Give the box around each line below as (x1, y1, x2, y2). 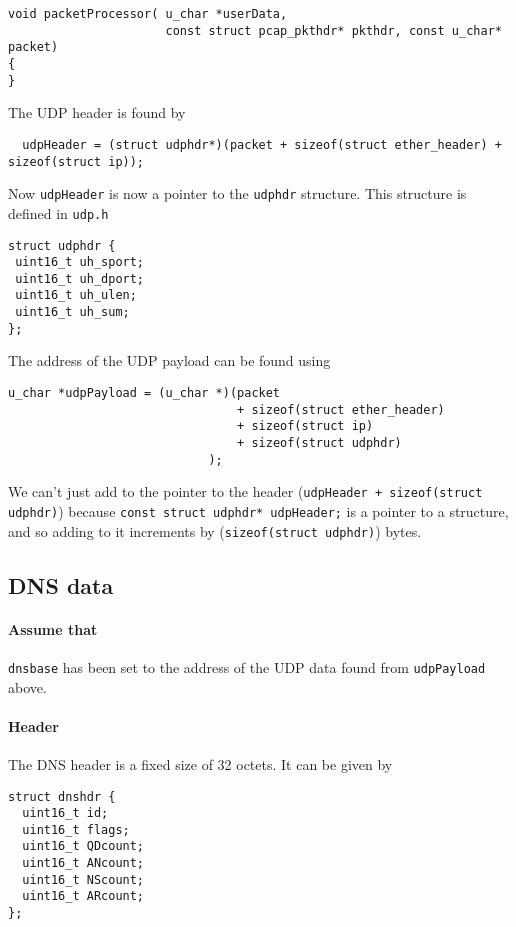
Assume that (8, 618, 98, 639)
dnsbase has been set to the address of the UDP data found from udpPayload (8, 656, 486, 677)
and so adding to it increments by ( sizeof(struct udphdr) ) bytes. (8, 520, 422, 541)
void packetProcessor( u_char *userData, (8, 7, 288, 21)
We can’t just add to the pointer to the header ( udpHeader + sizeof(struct (8, 481, 483, 502)
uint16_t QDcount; (22, 839, 145, 854)
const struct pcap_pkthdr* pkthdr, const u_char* (165, 23, 502, 38)
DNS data (8, 569, 114, 600)
